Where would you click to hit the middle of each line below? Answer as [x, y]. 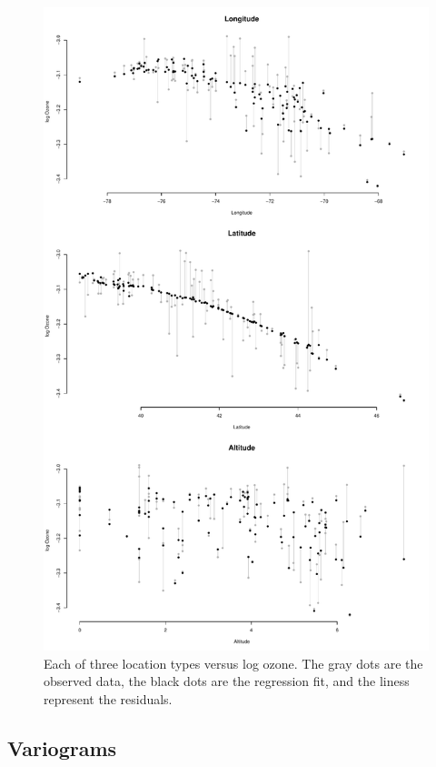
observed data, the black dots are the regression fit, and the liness [227, 681]
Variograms [62, 747]
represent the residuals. [108, 698]
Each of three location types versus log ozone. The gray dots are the [233, 663]
